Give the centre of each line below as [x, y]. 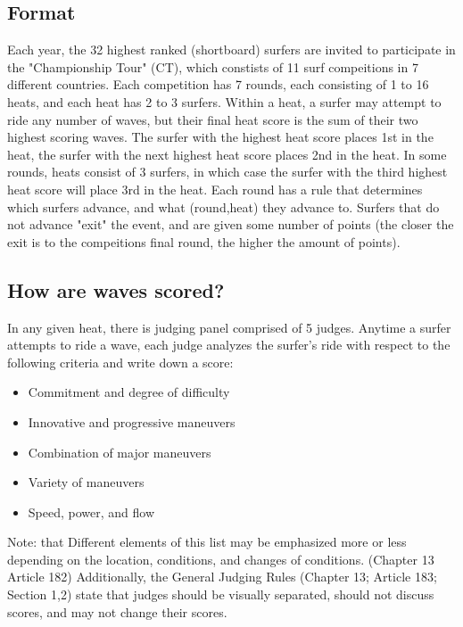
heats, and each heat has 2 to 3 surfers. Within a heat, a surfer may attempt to [224, 101]
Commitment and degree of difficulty [129, 392]
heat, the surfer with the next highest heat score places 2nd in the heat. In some [227, 154]
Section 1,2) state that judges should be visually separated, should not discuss [221, 594]
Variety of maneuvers [86, 482]
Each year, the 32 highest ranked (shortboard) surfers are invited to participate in [231, 49]
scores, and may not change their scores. [117, 611]
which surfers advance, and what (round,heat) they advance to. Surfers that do [223, 206]
